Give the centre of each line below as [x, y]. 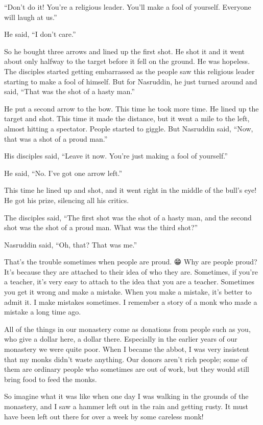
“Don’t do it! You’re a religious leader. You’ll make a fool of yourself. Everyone [128, 7]
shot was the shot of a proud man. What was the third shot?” [101, 227]
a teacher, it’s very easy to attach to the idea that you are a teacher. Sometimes [129, 282]
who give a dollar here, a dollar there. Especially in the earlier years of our [121, 339]
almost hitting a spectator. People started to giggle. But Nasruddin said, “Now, [129, 128]
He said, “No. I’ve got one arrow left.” [63, 173]
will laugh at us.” [31, 17]
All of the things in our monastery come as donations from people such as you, [127, 329]
